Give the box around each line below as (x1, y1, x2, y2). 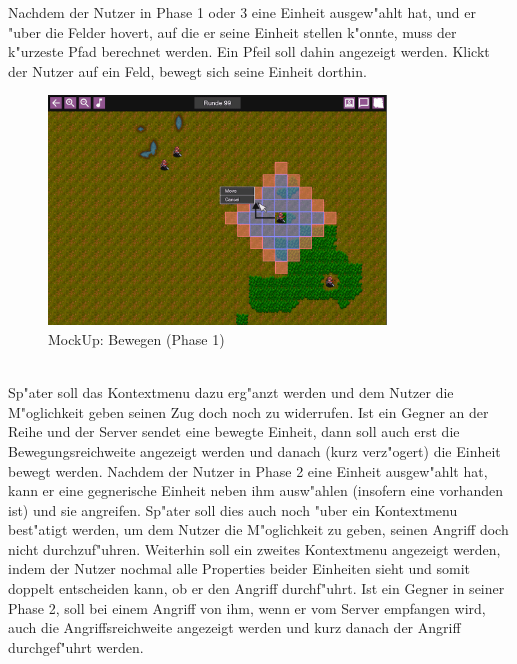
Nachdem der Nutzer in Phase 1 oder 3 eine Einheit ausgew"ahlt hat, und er (8, 2, 476, 22)
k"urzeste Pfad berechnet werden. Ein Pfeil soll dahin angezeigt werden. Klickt (8, 41, 490, 62)
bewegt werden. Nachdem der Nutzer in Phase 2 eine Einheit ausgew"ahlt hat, (8, 460, 488, 481)
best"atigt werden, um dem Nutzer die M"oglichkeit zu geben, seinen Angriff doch (8, 519, 509, 540)
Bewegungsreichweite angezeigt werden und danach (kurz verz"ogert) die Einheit (8, 440, 501, 461)
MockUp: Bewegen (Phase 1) (48, 328, 225, 349)
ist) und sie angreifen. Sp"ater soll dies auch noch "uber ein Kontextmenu (8, 499, 458, 520)
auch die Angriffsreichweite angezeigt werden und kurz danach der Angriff (8, 617, 461, 638)
